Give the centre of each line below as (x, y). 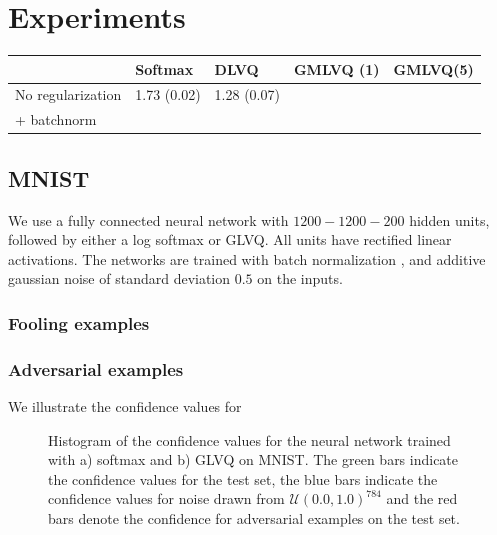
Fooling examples (79, 322)
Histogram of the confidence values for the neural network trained (249, 439)
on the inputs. (300, 278)
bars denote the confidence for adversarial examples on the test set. (254, 518)
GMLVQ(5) (433, 68)
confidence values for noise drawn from (166, 498)
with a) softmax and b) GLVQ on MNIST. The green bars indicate (253, 459)
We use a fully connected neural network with (148, 219)
